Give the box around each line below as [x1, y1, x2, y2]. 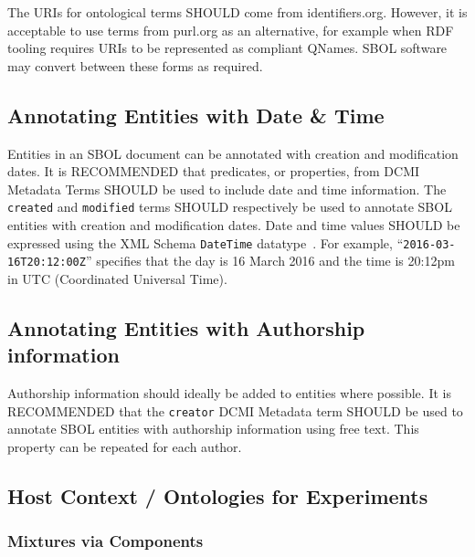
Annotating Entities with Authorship [7, 313, 365, 342]
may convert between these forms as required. [7, 56, 263, 75]
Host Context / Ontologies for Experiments [7, 481, 428, 510]
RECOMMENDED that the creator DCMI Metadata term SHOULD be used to [7, 401, 463, 420]
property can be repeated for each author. [7, 436, 242, 456]
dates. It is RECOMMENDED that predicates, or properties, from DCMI [7, 162, 420, 181]
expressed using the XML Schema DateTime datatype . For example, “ [7, 233, 404, 252]
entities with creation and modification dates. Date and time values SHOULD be [7, 215, 460, 235]
